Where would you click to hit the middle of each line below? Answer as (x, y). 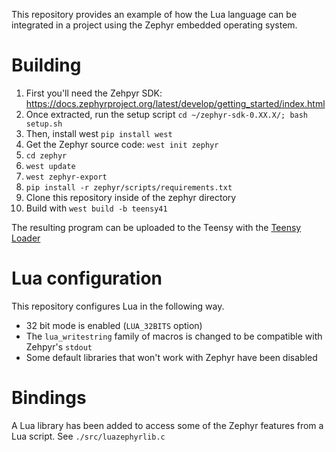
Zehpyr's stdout (59, 346)
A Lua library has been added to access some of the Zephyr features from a (167, 425)
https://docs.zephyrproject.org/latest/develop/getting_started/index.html (175, 103)
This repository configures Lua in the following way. (118, 306)
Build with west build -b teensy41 (96, 208)
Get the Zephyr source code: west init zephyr (122, 144)
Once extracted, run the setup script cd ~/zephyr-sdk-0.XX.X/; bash (167, 114)
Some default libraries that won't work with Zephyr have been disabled (171, 357)
